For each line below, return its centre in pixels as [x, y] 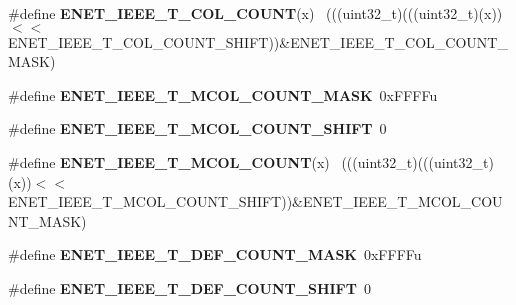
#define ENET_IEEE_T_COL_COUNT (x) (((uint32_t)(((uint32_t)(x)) [255, 13]
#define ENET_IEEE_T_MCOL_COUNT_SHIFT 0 [197, 128]
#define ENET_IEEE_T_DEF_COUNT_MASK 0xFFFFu [215, 254]
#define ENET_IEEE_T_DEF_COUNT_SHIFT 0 [189, 287]
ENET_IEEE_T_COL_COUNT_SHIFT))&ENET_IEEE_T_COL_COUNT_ [258, 41]
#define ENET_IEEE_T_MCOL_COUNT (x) [169, 161]
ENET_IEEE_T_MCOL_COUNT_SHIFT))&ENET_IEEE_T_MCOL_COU [255, 201]
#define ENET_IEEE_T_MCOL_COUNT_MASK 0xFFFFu [223, 94]
